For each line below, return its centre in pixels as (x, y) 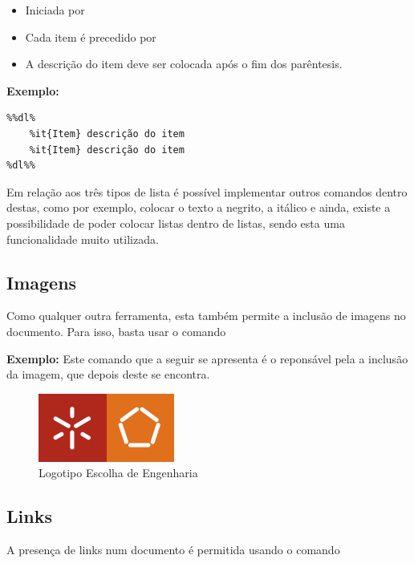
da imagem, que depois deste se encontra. (108, 374)
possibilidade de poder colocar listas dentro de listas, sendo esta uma (176, 223)
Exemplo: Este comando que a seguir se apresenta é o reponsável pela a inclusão (207, 358)
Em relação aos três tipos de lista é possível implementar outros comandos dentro (207, 191)
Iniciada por (55, 10)
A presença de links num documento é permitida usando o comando (173, 550)
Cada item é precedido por (91, 36)
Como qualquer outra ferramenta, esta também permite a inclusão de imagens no (206, 316)
